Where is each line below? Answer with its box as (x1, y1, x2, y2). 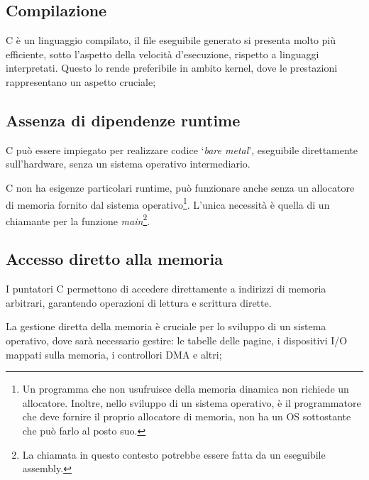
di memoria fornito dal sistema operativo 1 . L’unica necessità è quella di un (6, 195, 330, 212)
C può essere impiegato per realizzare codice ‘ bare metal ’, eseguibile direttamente (6, 142, 358, 157)
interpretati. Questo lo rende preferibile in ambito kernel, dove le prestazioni (6, 60, 338, 75)
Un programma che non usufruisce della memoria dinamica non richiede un (22, 381, 349, 396)
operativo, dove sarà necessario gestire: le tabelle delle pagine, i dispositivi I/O (6, 333, 348, 348)
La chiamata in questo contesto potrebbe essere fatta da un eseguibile (22, 447, 326, 462)
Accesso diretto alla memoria (6, 248, 224, 270)
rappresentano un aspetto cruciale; (6, 74, 156, 89)
